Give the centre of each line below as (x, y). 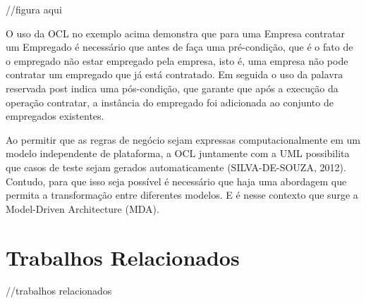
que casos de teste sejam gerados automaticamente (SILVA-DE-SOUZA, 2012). (176, 167)
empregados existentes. (55, 116)
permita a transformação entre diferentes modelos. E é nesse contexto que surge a (182, 195)
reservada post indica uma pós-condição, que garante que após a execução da (172, 88)
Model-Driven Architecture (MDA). (83, 208)
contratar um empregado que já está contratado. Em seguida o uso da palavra (175, 74)
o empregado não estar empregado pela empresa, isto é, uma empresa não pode (177, 60)
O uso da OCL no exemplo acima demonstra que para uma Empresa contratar (176, 33)
